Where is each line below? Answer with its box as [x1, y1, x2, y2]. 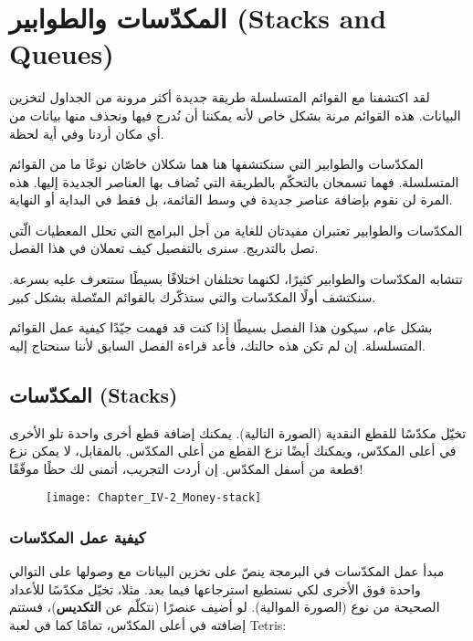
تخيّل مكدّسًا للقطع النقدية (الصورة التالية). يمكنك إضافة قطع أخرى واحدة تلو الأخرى [9, 423, 467, 442]
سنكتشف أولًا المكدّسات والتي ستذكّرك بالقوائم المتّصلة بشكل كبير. [9, 287, 376, 306]
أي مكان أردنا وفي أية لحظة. [9, 123, 164, 142]
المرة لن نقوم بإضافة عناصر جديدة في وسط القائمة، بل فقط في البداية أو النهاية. [9, 190, 453, 209]
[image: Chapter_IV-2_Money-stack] [46, 491, 262, 505]
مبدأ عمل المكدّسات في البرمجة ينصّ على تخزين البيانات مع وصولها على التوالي [9, 562, 445, 581]
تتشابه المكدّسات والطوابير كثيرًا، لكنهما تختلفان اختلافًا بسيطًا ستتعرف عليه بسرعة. [9, 269, 463, 289]
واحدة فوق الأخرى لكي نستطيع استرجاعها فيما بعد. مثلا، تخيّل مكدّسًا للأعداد [9, 579, 421, 598]
